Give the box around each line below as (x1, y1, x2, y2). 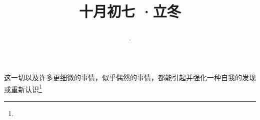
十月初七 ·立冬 (79, 1, 181, 21)
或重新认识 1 (4, 82, 42, 94)
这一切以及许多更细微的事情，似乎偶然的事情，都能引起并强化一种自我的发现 (4, 72, 256, 82)
